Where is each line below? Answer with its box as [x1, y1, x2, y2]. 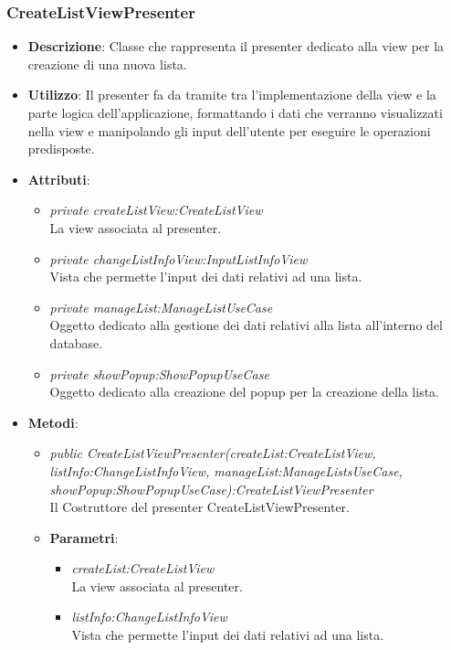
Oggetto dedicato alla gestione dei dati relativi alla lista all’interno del [49, 315, 443, 335]
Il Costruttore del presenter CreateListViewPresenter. [49, 497, 350, 517]
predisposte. [27, 139, 95, 158]
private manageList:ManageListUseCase [49, 297, 273, 316]
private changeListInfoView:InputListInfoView [49, 249, 308, 268]
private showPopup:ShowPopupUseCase [49, 364, 269, 383]
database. [49, 333, 103, 352]
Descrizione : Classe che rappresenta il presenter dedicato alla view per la [27, 37, 445, 56]
